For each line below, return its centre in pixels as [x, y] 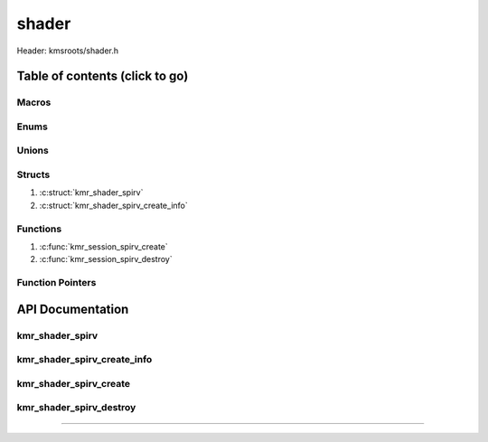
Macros [34, 102]
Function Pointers [56, 283]
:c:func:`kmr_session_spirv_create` [104, 246]
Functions [39, 229]
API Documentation [73, 309]
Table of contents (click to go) [103, 76]
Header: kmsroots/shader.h [68, 51]
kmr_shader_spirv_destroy [76, 408]
